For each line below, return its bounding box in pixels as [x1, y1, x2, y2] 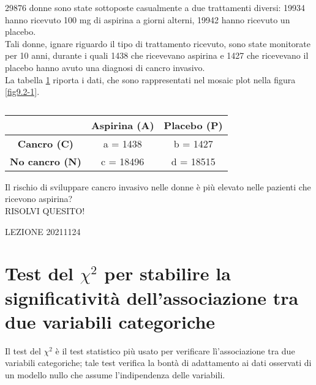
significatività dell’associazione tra [5, 285, 299, 310]
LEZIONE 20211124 [5, 225, 81, 237]
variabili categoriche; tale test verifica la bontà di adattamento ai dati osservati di [5, 356, 312, 369]
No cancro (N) [10, 154, 81, 168]
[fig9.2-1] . [5, 85, 40, 98]
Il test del [5, 344, 41, 357]
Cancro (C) [17, 136, 74, 151]
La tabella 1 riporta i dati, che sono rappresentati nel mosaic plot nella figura [5, 73, 296, 86]
